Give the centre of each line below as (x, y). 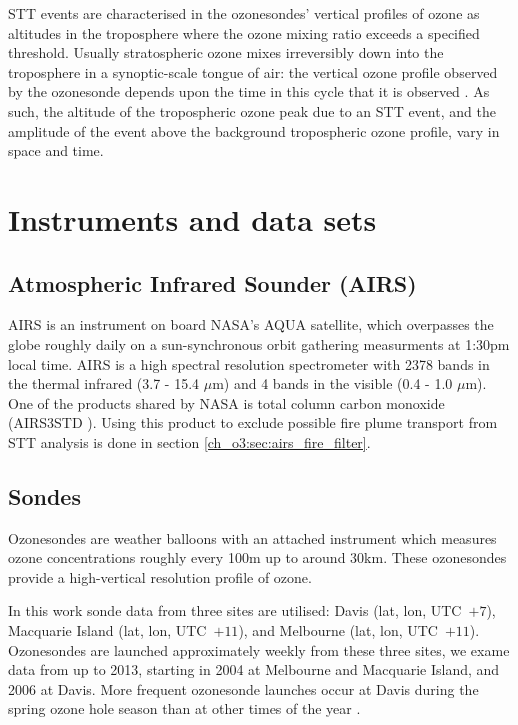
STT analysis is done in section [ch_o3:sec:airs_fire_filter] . (189, 441)
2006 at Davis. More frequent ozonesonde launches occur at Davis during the (243, 688)
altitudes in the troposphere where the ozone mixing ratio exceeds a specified (244, 32)
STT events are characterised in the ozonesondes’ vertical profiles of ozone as (244, 13)
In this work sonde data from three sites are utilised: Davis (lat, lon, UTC (235, 610)
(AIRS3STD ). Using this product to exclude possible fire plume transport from (253, 422)
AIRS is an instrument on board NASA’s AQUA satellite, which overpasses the (251, 324)
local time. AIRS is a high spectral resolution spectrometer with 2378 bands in (249, 363)
